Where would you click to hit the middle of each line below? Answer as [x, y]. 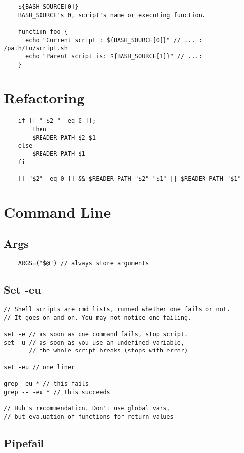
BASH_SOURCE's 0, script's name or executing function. [112, 15]
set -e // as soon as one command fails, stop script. [96, 334]
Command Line [58, 212]
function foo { [43, 31]
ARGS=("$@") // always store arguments [83, 264]
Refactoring [44, 98]
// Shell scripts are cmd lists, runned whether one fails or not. [117, 310]
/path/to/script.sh [36, 48]
